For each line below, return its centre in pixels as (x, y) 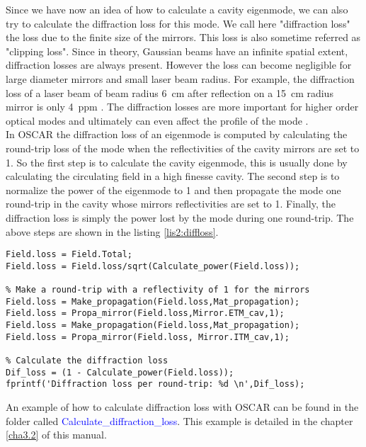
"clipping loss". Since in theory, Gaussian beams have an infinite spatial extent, (177, 51)
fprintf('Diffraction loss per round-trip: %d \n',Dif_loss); (155, 384)
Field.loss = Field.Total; (69, 255)
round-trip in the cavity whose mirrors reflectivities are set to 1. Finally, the (171, 204)
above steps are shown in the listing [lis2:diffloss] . (112, 231)
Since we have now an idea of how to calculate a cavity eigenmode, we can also (177, 9)
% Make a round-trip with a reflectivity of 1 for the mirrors (158, 290)
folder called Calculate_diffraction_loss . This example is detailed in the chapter (179, 420)
